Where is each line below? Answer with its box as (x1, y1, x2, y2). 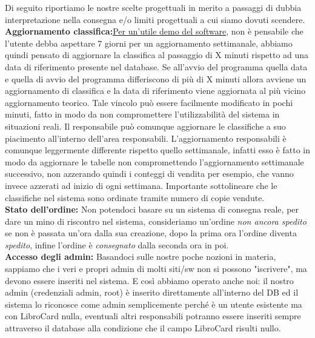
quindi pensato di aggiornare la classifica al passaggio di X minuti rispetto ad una (5, 48, 309, 61)
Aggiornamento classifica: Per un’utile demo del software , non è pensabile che (5, 25, 303, 38)
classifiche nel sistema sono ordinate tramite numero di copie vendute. (5, 191, 265, 204)
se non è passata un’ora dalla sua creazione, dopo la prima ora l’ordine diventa (5, 227, 297, 239)
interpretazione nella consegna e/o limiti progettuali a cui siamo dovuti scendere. (5, 13, 305, 25)
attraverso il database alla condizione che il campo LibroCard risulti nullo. (5, 322, 281, 334)
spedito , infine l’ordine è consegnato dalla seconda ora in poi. (5, 238, 229, 251)
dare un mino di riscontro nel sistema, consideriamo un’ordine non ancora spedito (5, 214, 307, 227)
